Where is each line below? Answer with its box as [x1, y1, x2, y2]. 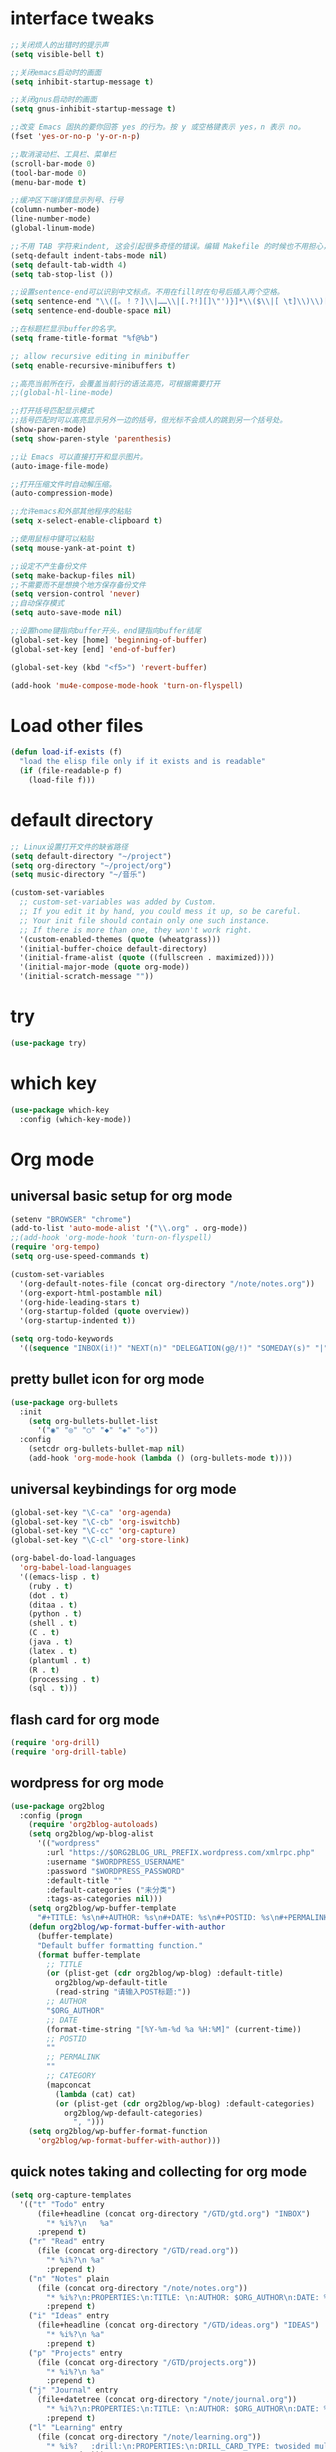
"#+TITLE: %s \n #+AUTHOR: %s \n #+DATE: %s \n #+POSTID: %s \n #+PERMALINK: [36, 1913, 333, 1923]
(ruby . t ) [28, 1581, 74, 1591]
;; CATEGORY [46, 2071, 97, 2081]
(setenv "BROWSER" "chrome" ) [10, 1214, 132, 1224]
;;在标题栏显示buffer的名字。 [10, 324, 122, 334]
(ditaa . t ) [28, 1600, 78, 1610]
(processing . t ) [28, 1674, 101, 1684]
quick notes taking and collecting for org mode [10, 2163, 308, 2181]
